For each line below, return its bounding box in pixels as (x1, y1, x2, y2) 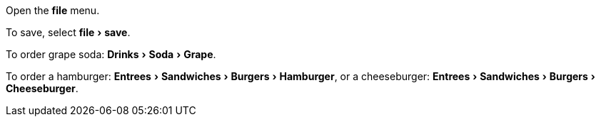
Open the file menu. (6, 4, 100, 16)
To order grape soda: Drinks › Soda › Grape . (6, 48, 216, 60)
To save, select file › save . (6, 26, 131, 38)
